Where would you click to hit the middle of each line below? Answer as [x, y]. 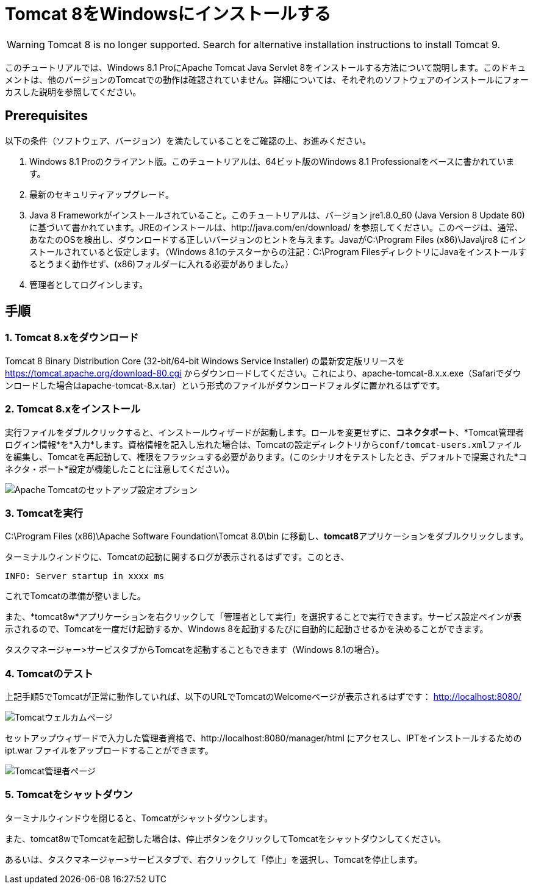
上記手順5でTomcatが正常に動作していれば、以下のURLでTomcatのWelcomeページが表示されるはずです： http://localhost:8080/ [263, 697]
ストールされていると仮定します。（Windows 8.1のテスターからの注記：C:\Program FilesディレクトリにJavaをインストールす [278, 251]
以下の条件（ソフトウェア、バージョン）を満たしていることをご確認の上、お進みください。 [188, 140]
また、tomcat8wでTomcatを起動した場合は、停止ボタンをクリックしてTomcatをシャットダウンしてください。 [225, 838]
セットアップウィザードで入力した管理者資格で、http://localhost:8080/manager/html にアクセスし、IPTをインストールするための [263, 738]
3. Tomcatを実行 [44, 513]
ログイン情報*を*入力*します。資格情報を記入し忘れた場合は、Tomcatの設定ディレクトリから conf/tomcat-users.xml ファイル [263, 444]
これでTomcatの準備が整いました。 [75, 596]
